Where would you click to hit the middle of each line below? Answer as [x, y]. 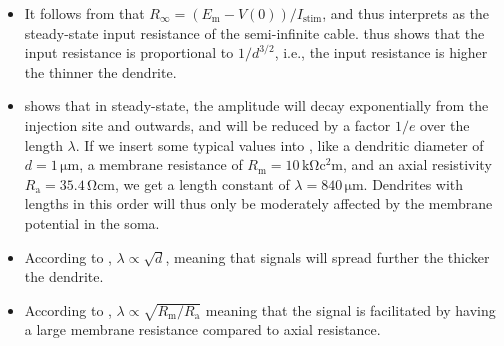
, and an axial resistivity [417, 164]
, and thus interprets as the [406, 13]
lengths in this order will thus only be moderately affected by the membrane [258, 203]
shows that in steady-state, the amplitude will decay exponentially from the [256, 105]
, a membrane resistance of [161, 164]
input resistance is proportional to [129, 52]
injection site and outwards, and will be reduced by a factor [207, 124]
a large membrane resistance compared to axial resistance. [202, 329]
